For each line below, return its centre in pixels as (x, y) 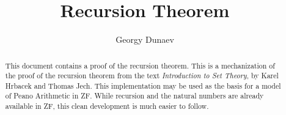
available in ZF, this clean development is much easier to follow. (107, 106)
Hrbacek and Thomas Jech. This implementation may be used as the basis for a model (143, 85)
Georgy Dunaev (145, 39)
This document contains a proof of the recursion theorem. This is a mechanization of (140, 65)
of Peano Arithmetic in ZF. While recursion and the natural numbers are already (134, 96)
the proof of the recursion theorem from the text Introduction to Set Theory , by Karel (142, 76)
